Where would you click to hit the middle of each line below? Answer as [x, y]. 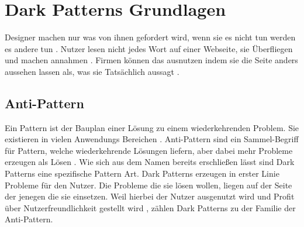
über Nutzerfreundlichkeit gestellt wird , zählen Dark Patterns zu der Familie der [150, 207]
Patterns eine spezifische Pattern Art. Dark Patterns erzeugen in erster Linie [142, 173]
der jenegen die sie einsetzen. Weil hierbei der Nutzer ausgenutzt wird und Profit [150, 196]
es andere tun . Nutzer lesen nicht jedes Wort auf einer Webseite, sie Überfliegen [149, 48]
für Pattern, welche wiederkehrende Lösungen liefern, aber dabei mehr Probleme [149, 150]
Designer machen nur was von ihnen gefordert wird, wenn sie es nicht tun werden [150, 37]
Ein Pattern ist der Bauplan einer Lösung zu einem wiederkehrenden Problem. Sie [152, 127]
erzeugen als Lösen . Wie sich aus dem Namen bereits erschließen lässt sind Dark [150, 162]
